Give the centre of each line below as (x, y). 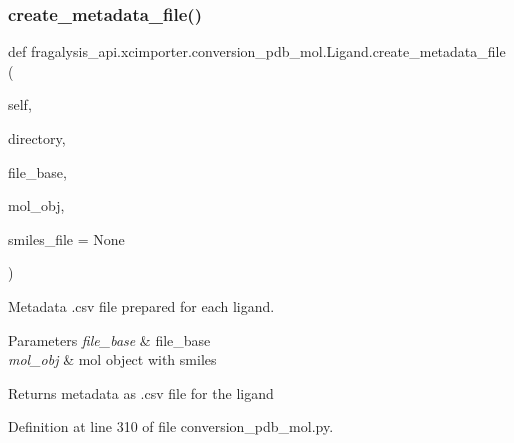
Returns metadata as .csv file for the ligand (141, 392)
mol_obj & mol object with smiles (112, 359)
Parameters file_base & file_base (109, 339)
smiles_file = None (66, 238)
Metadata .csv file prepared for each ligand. (141, 305)
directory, (37, 138)
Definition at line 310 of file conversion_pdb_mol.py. (171, 426)
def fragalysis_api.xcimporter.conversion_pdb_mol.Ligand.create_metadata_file (257, 51)
